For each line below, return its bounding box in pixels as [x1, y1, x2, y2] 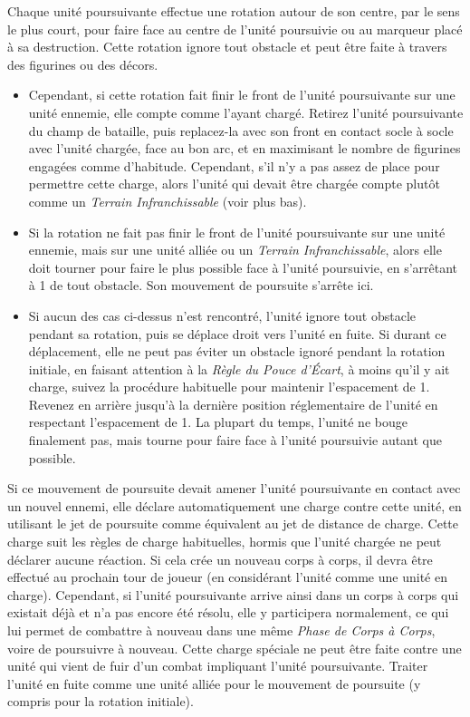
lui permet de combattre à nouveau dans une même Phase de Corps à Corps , [7, 621, 436, 639]
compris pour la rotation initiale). [7, 692, 194, 711]
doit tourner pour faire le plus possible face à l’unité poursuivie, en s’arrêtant [28, 257, 458, 276]
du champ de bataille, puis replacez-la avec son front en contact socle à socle [28, 121, 454, 140]
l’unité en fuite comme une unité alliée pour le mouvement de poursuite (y [7, 673, 421, 693]
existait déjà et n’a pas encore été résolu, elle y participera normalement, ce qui [7, 603, 449, 622]
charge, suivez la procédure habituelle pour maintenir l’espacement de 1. [28, 377, 430, 396]
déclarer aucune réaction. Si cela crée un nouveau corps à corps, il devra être [7, 549, 433, 568]
